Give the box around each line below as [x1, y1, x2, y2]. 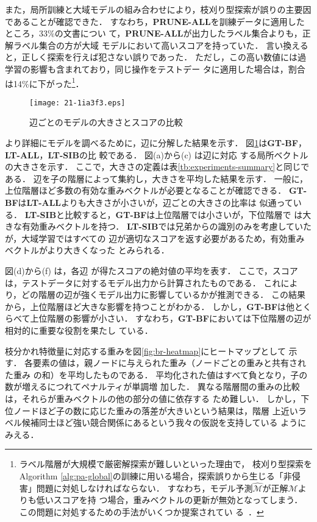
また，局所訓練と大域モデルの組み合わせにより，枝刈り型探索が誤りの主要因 [5, 3, 312, 15]
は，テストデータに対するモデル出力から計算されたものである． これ [5, 276, 281, 289]
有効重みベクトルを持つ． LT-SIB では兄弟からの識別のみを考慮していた [21, 220, 312, 233]
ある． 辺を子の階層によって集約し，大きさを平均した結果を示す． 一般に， [5, 172, 308, 185]
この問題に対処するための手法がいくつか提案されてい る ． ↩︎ [19, 505, 264, 518]
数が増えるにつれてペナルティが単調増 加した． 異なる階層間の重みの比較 [5, 380, 300, 393]
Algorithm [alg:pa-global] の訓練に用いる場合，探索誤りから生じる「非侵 [19, 469, 301, 482]
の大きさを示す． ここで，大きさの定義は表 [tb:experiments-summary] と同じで [5, 160, 310, 173]
